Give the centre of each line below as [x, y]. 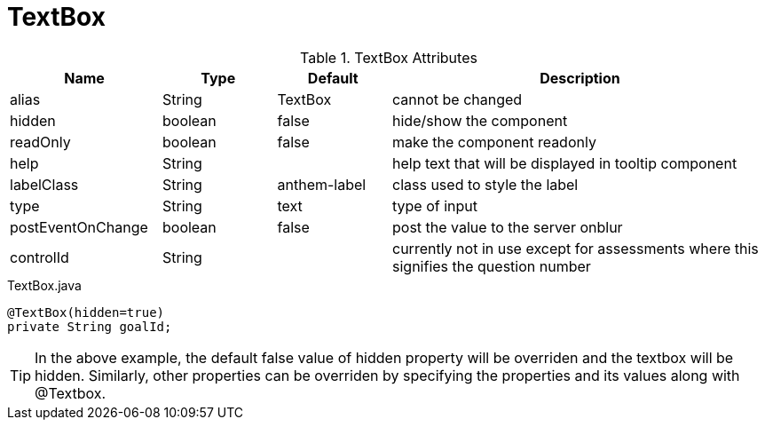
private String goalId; [90, 326]
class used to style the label [485, 184]
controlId [39, 257]
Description [580, 78]
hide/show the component [480, 120]
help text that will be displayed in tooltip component [565, 163]
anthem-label [322, 184]
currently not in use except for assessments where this [576, 248]
